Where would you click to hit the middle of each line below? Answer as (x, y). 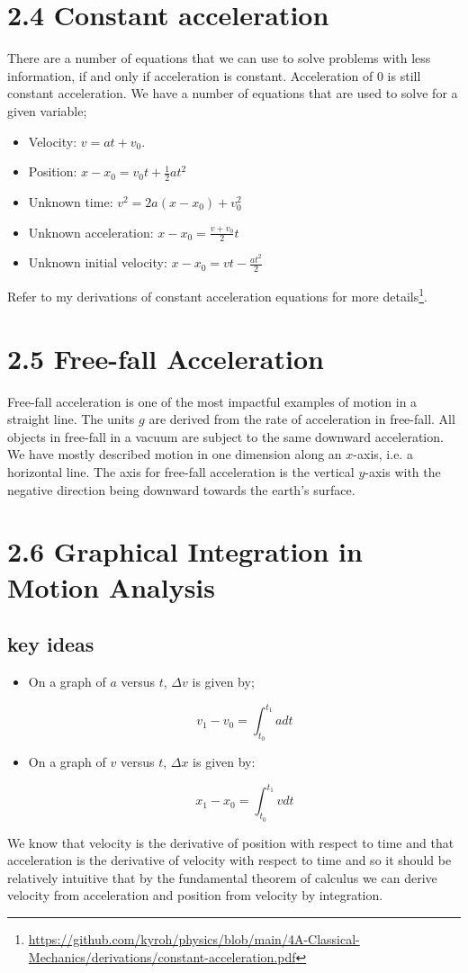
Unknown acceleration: (91, 232)
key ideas (51, 644)
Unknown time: (71, 201)
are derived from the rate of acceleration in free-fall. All (302, 419)
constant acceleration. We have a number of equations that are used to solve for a (233, 93)
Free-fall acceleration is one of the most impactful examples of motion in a (212, 401)
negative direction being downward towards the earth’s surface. (181, 489)
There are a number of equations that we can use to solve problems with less (219, 58)
